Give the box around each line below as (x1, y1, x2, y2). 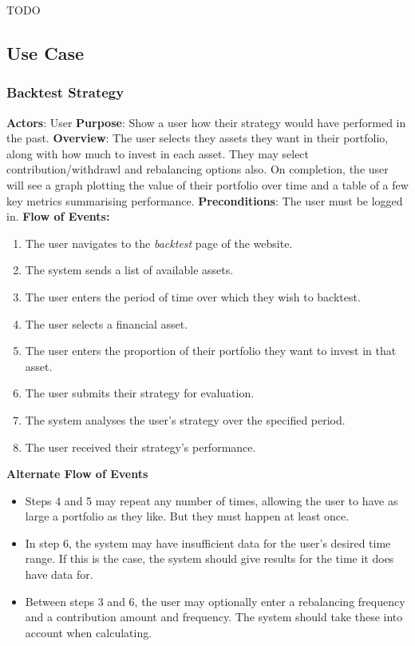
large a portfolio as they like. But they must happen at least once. (25, 508, 350, 524)
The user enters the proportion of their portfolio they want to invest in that (25, 342, 397, 359)
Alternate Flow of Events (6, 465, 148, 482)
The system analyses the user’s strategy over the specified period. (25, 411, 346, 428)
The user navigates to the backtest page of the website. (25, 234, 293, 251)
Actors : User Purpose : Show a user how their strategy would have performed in (6, 114, 406, 130)
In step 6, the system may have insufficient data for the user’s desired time (25, 534, 391, 551)
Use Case (6, 40, 85, 65)
